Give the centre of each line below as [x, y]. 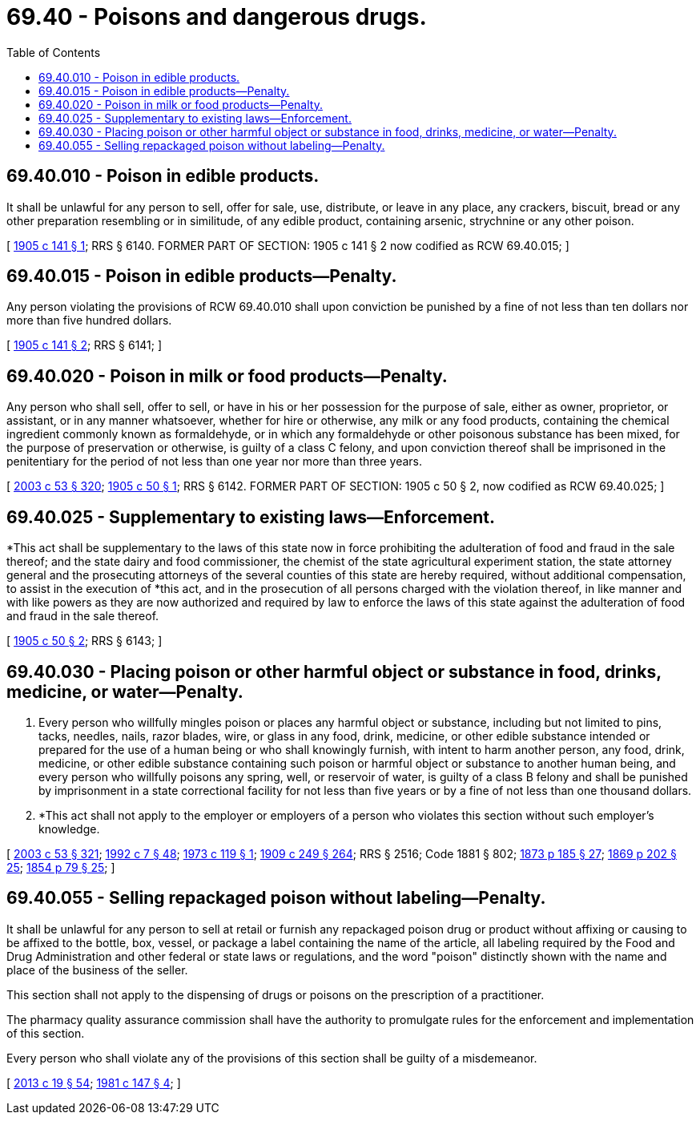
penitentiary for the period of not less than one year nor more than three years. [214, 462]
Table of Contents [54, 52]
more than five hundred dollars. [89, 321]
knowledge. [69, 829]
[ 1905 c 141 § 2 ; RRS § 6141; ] [84, 345]
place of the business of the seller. [97, 970]
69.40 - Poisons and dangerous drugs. [217, 17]
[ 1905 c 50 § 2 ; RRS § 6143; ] [84, 641]
